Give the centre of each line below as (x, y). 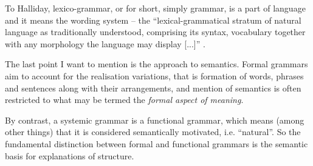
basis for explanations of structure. (70, 155)
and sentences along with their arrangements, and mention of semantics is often (153, 88)
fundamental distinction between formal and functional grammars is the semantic (156, 143)
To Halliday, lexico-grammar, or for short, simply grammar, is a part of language (155, 8)
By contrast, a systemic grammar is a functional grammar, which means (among (155, 120)
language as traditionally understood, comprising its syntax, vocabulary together (155, 32)
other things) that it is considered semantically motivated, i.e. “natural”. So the (153, 132)
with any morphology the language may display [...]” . (105, 43)
